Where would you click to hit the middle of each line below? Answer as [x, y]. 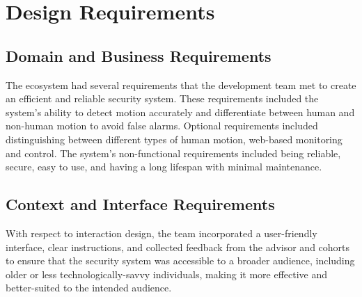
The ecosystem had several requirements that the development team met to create [181, 85]
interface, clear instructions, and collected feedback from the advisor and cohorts [178, 247]
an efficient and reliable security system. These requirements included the [162, 98]
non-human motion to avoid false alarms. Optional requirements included [162, 126]
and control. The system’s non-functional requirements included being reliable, [173, 153]
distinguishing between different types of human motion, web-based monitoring [174, 139]
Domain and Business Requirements [139, 55]
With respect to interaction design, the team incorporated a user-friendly [162, 233]
